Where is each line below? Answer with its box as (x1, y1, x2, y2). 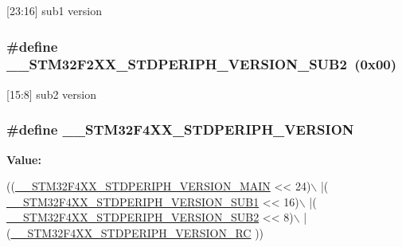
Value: (6, 151, 41, 167)
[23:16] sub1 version (6, 2, 102, 18)
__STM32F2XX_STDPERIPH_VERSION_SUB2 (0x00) (6, 54, 397, 74)
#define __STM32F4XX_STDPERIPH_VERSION (6, 120, 354, 139)
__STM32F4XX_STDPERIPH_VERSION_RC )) (10, 224, 264, 241)
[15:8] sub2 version (6, 85, 96, 102)
